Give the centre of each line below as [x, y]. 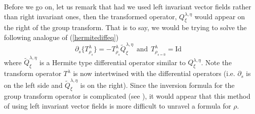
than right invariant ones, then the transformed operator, [91, 16]
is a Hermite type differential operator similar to [112, 62]
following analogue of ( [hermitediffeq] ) [61, 37]
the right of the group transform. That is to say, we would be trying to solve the [126, 27]
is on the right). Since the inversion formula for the [157, 85]
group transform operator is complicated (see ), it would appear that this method [127, 96]
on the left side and [33, 85]
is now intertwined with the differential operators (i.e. [154, 73]
